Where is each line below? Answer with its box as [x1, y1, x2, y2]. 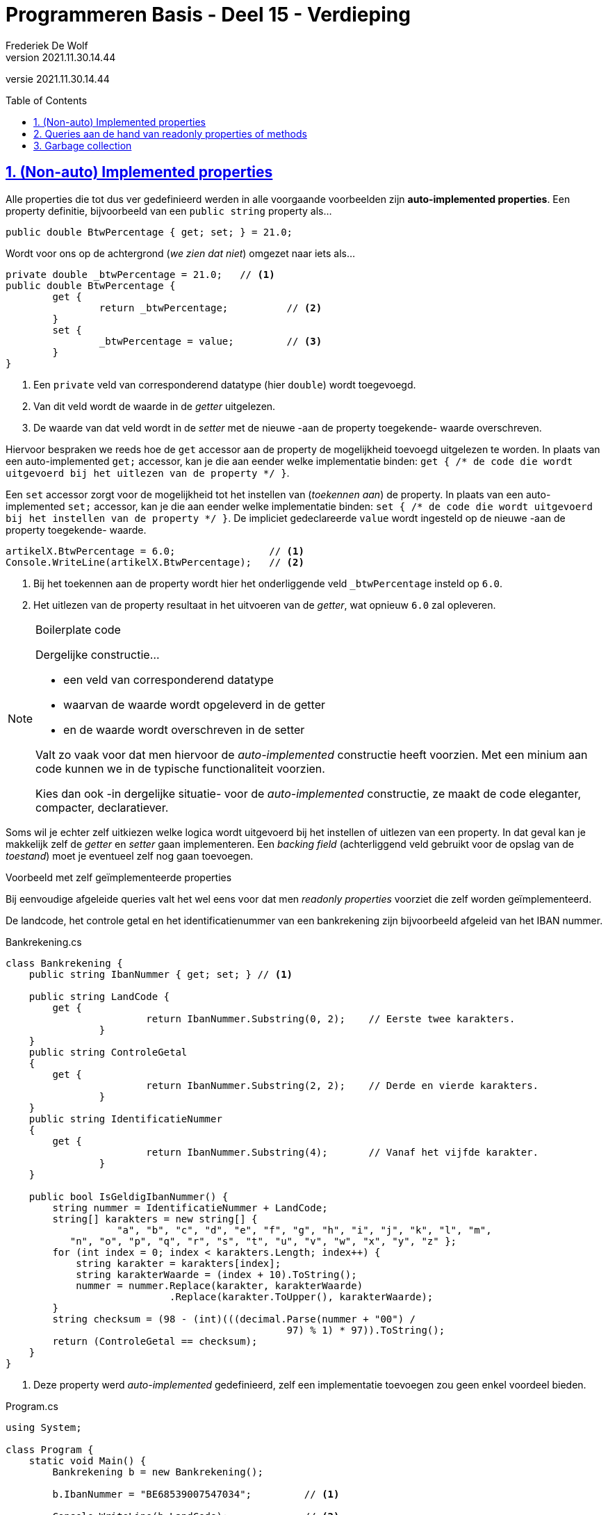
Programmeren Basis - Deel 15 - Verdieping [6, 3, 411, 26]
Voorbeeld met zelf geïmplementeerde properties [6, 871, 232, 883]
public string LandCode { [28, 990, 170, 1002]
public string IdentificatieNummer [28, 1113, 222, 1124]
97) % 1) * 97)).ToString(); [286, 1324, 445, 1336]
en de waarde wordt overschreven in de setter [63, 722, 305, 737]
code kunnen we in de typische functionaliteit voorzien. [35, 761, 325, 776]
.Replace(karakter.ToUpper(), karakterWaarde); [170, 1291, 434, 1302]
